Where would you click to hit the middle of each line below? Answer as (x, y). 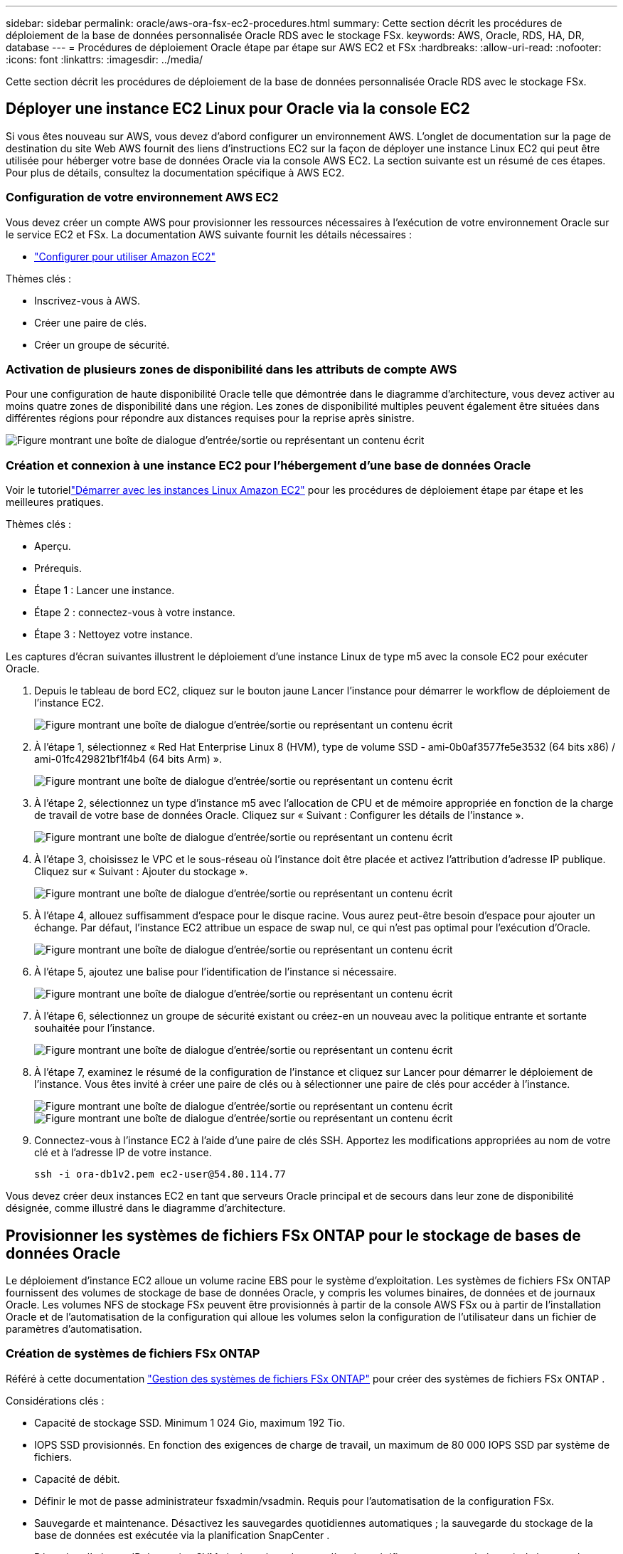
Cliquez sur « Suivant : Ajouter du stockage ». (141, 872)
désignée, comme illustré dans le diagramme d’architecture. (146, 1208)
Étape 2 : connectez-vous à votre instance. (135, 613)
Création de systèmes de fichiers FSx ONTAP (133, 1354)
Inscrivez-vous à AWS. (87, 300)
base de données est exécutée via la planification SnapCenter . (182, 1535)
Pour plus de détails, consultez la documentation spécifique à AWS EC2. (175, 172)
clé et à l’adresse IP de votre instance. (123, 1153)
